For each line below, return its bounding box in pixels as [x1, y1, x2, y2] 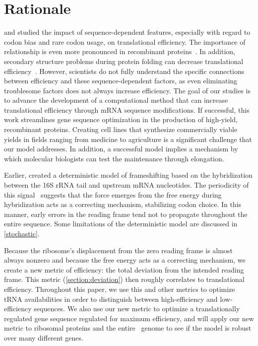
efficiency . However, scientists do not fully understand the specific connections [4, 66, 245, 76]
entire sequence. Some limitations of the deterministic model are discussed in [4, 218, 238, 229]
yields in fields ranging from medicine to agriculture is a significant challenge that [4, 134, 252, 144]
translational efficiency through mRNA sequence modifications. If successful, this [4, 104, 250, 115]
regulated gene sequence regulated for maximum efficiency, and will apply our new [4, 313, 254, 323]
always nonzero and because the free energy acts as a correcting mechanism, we [4, 255, 246, 265]
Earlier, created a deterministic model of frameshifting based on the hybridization [4, 170, 253, 180]
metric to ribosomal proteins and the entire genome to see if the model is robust [4, 323, 252, 333]
